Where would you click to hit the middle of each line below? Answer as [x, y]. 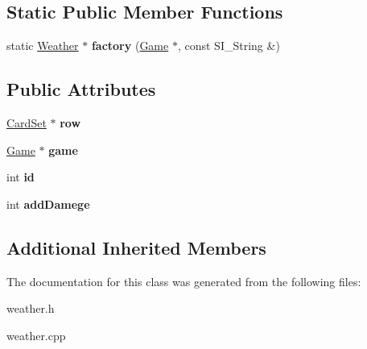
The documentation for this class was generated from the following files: [184, 281]
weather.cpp [36, 335]
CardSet [27, 123]
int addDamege [48, 204]
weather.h [31, 308]
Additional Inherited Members [136, 247]
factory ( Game [130, 46]
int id [21, 177]
